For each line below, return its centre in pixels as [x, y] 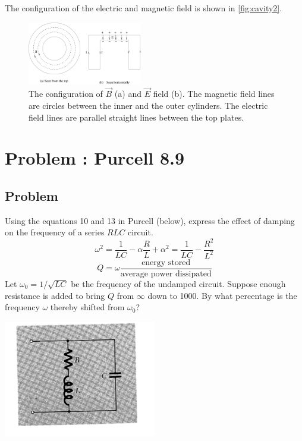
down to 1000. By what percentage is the [222, 295]
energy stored [166, 262]
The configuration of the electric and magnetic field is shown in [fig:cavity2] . [144, 8]
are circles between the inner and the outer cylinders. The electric [148, 105]
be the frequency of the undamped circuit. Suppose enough [178, 283]
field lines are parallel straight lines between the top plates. [136, 117]
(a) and [128, 94]
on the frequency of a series [55, 232]
